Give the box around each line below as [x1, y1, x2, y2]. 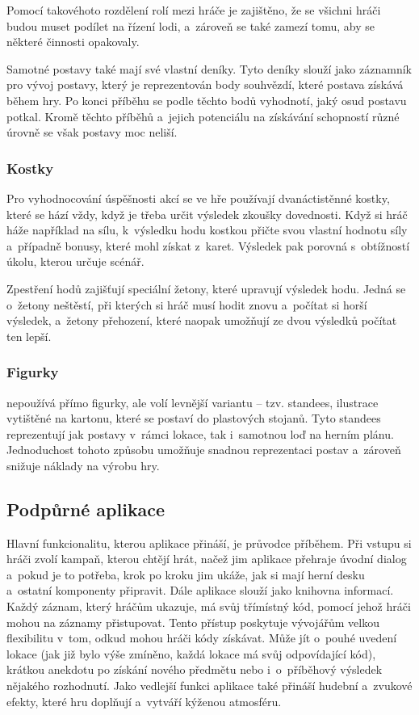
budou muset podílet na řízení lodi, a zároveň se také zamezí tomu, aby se [6, 17, 375, 34]
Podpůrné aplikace [6, 496, 166, 521]
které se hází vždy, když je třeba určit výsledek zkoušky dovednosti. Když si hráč [6, 205, 408, 222]
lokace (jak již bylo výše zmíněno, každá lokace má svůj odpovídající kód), [6, 645, 376, 662]
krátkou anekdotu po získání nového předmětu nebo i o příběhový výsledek [6, 661, 383, 678]
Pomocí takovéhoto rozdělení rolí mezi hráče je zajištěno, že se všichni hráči [6, 2, 381, 18]
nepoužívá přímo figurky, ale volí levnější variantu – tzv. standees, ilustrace [6, 393, 379, 410]
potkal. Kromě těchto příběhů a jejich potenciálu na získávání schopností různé [6, 107, 400, 124]
